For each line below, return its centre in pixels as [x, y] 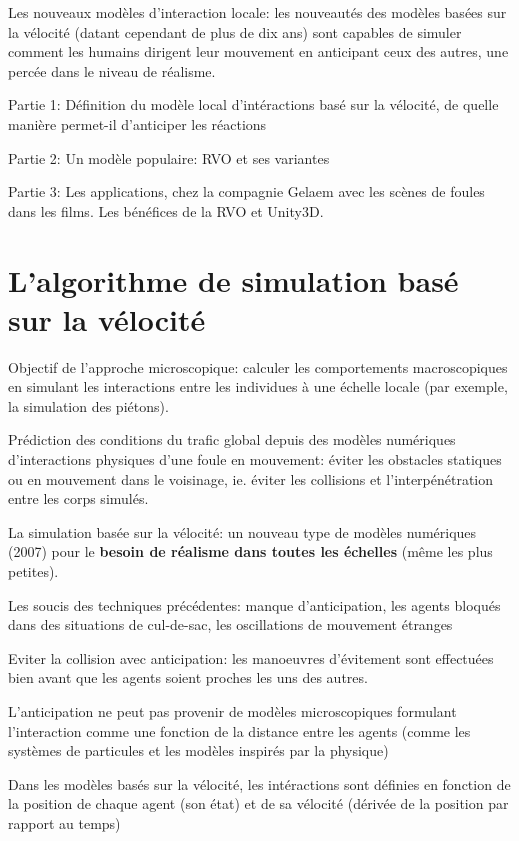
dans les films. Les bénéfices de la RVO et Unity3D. [166, 210]
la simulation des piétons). [88, 405]
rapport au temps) [64, 822]
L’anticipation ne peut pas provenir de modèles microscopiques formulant [232, 710]
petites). [33, 571]
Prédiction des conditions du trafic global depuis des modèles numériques [232, 439]
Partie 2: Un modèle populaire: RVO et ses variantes [169, 157]
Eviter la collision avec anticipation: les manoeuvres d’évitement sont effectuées [251, 657]
